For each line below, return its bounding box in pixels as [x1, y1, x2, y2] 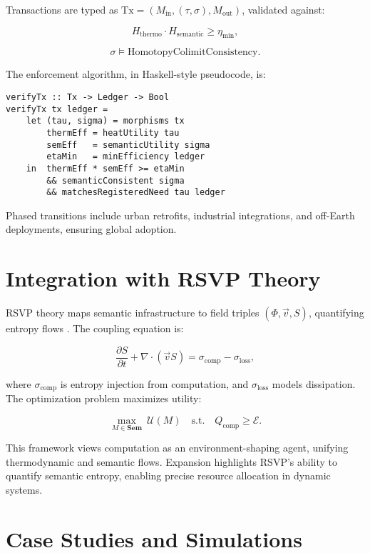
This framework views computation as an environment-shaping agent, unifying [6, 440, 349, 455]
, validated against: [242, 2, 325, 16]
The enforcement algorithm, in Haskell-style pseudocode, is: [6, 66, 266, 81]
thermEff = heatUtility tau [46, 127, 180, 138]
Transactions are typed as [6, 2, 118, 16]
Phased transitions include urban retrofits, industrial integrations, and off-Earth [6, 207, 355, 222]
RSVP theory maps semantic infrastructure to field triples [6, 305, 259, 320]
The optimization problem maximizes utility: [6, 391, 202, 406]
